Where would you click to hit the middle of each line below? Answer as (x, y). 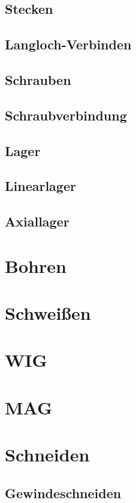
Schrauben (38, 79)
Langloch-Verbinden (68, 44)
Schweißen (48, 313)
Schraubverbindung (66, 115)
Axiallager (37, 221)
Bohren (36, 265)
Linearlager (40, 186)
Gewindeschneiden (63, 492)
